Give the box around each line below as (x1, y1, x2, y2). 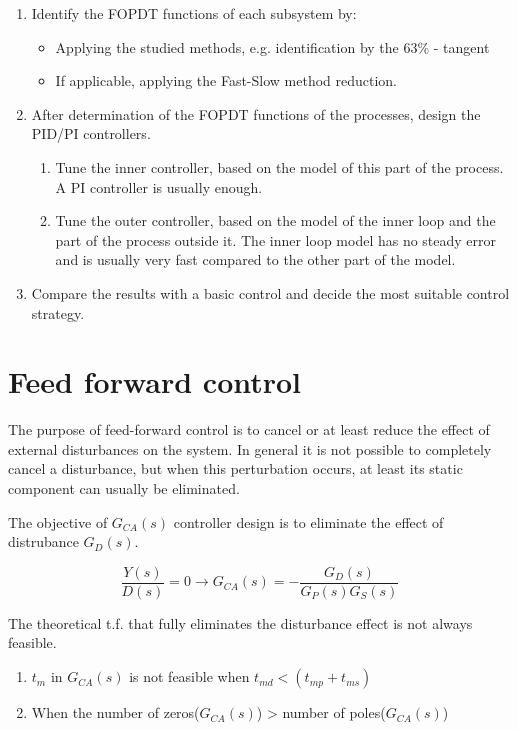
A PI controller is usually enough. (55, 176, 263, 197)
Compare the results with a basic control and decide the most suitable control (31, 282, 510, 303)
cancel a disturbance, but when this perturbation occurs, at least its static (8, 458, 463, 479)
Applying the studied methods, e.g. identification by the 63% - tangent (55, 36, 490, 57)
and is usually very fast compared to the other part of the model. (55, 249, 456, 270)
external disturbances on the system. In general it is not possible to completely (8, 438, 492, 459)
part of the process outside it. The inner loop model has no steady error (55, 229, 497, 250)
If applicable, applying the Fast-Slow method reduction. (55, 70, 398, 91)
